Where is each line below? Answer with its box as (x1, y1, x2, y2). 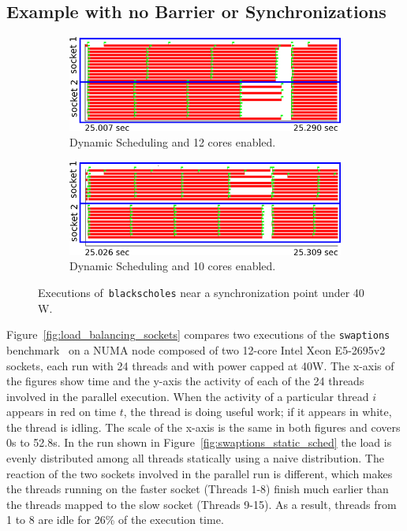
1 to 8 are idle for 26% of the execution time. (6, 511, 224, 528)
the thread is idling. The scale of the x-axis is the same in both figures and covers (6, 418, 401, 435)
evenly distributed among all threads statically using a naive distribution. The (6, 450, 384, 466)
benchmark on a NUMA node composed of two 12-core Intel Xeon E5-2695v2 (6, 341, 386, 358)
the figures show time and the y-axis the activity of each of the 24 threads (6, 373, 364, 389)
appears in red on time (6, 403, 116, 420)
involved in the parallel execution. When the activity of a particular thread (6, 388, 369, 404)
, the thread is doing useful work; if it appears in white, (123, 403, 392, 420)
